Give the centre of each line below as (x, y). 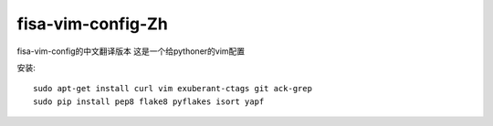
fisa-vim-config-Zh (92, 24)
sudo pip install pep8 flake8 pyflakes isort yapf (149, 101)
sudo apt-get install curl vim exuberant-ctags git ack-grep (173, 89)
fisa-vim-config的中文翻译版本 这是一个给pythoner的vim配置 (131, 51)
